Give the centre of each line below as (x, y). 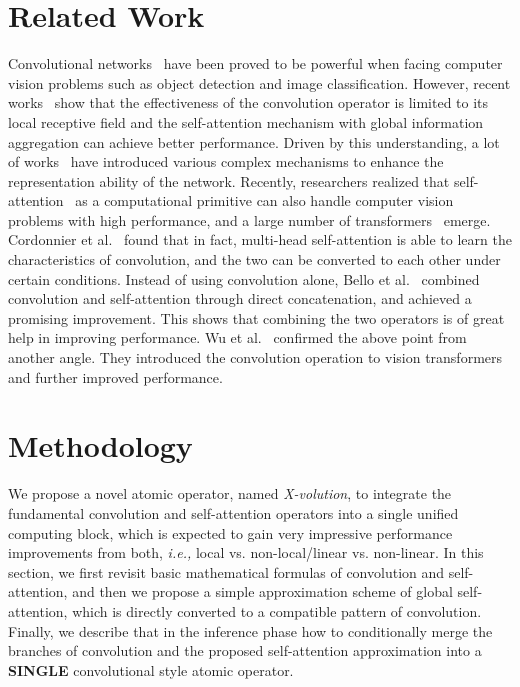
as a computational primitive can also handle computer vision (264, 200)
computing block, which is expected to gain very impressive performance (230, 532)
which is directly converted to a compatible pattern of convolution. (277, 610)
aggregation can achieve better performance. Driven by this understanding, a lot (254, 141)
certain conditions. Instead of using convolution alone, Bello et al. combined (244, 278)
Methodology (100, 445)
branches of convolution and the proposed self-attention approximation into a (245, 650)
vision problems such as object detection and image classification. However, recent (259, 82)
